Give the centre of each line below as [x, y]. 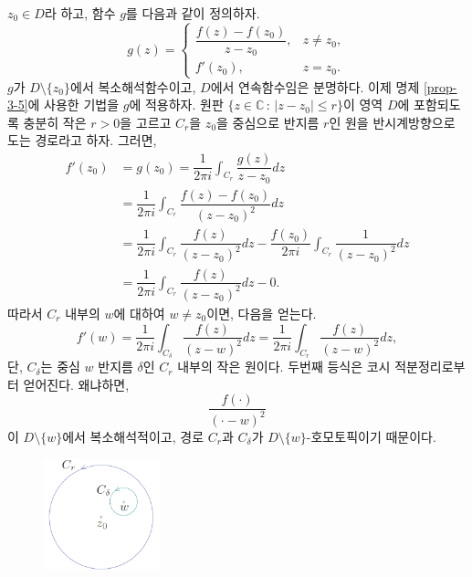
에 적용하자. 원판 [176, 105]
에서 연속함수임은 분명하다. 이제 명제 [315, 86]
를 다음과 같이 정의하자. [193, 13]
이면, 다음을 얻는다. [262, 313]
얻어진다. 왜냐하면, [76, 384]
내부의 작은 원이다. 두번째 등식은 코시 [284, 367]
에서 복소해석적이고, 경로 [133, 436]
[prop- [440, 86]
